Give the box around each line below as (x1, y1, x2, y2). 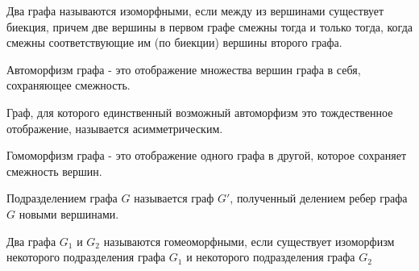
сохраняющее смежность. (6, 77, 131, 94)
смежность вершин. (6, 162, 102, 179)
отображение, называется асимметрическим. (6, 119, 223, 136)
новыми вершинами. (19, 205, 119, 222)
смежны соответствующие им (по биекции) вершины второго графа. (6, 34, 342, 51)
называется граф (134, 190, 214, 206)
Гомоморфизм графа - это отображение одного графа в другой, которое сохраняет (6, 147, 406, 164)
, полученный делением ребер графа (230, 190, 408, 206)
